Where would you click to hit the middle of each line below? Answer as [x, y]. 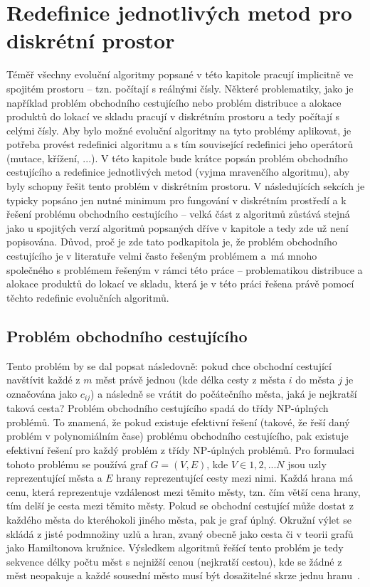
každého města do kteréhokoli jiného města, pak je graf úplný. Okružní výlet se [179, 519]
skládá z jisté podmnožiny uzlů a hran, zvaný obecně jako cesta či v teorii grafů [180, 533]
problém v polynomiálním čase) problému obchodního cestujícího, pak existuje [178, 436]
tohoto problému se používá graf [77, 464]
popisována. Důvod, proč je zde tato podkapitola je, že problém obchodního [172, 242]
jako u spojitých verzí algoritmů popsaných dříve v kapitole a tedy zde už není [178, 227]
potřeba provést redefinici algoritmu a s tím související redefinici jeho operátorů [180, 144]
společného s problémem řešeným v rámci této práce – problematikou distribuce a [185, 269]
